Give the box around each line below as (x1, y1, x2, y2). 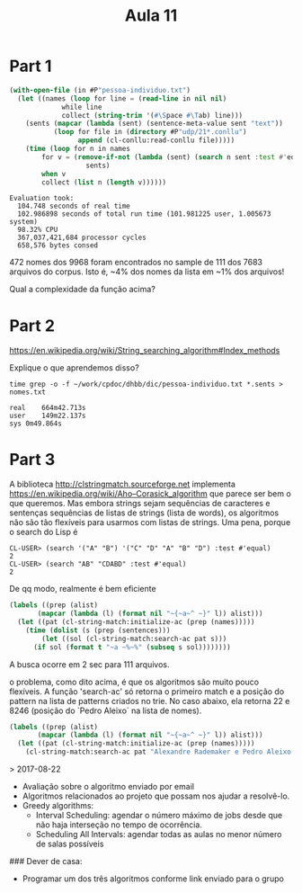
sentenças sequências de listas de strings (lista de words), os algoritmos (9, 507, 280, 518)
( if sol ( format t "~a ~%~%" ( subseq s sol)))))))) (32, 642, 231, 652)
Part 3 (9, 449, 56, 469)
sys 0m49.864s (9, 419, 63, 428)
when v (41, 169, 67, 178)
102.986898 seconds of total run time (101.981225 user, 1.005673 (17, 210, 271, 219)
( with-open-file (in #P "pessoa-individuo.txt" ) (9, 85, 191, 94)
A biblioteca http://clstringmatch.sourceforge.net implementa (9, 478, 236, 490)
